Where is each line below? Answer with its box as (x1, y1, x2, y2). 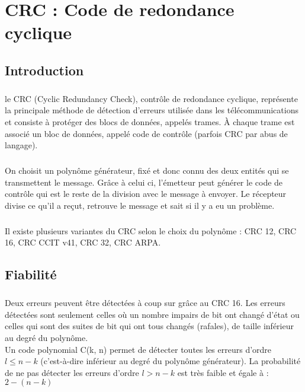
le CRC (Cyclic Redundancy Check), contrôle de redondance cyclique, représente (5, 92, 298, 104)
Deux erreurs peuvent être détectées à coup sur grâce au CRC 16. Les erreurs (5, 297, 285, 309)
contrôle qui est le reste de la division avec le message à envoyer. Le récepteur (5, 187, 287, 200)
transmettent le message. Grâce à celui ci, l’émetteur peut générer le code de (5, 176, 283, 188)
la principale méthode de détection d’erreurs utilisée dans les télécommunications (5, 104, 298, 116)
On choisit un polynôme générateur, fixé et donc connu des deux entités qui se (5, 164, 289, 177)
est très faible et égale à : (177, 366, 269, 378)
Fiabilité (5, 265, 57, 283)
